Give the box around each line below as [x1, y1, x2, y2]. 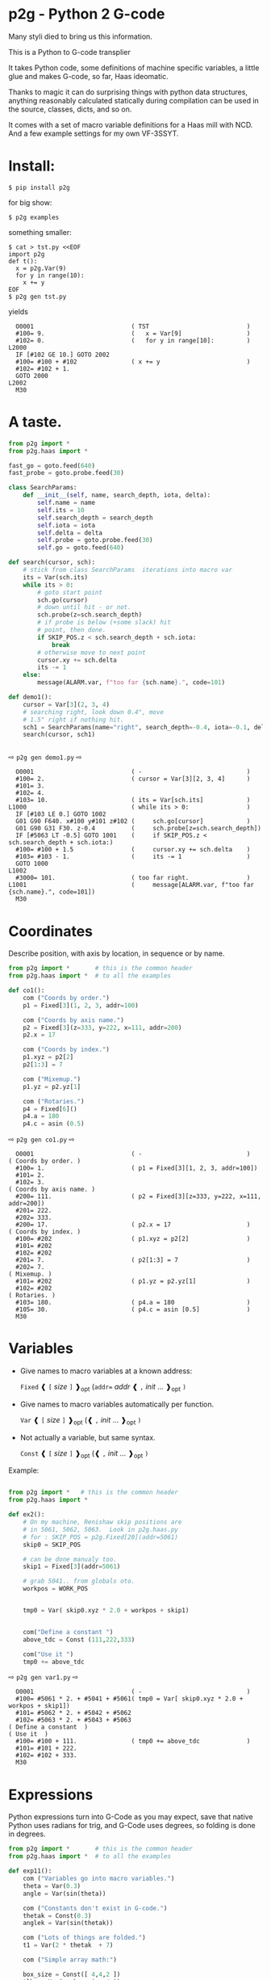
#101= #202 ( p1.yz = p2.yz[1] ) [15, 1277, 251, 1285]
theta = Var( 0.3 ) [23, 1881, 81, 1890]
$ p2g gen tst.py [8, 292, 67, 301]
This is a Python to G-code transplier [8, 47, 131, 57]
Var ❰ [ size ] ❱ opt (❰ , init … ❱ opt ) [19, 1415, 142, 1427]
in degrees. [8, 1829, 46, 1839]
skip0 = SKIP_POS [23, 1541, 81, 1549]
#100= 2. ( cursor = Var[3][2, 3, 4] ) [15, 775, 251, 784]
